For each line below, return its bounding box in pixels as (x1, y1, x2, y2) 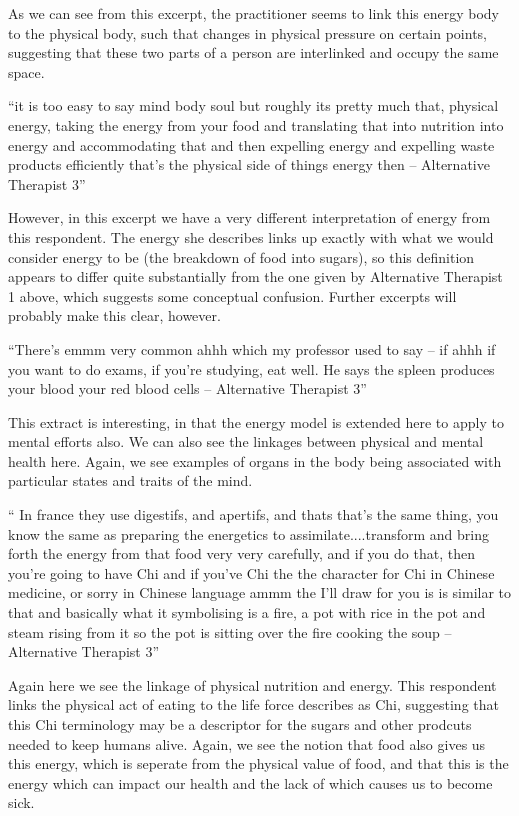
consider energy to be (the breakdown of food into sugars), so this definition (8, 246, 475, 267)
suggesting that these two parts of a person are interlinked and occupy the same (8, 42, 499, 63)
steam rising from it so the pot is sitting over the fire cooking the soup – (8, 621, 452, 642)
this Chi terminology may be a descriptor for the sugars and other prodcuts (8, 714, 472, 734)
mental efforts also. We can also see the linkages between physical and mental (8, 431, 484, 452)
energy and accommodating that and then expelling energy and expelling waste (8, 134, 495, 155)
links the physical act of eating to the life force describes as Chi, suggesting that (8, 694, 499, 715)
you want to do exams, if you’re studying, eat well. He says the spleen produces (8, 358, 495, 379)
